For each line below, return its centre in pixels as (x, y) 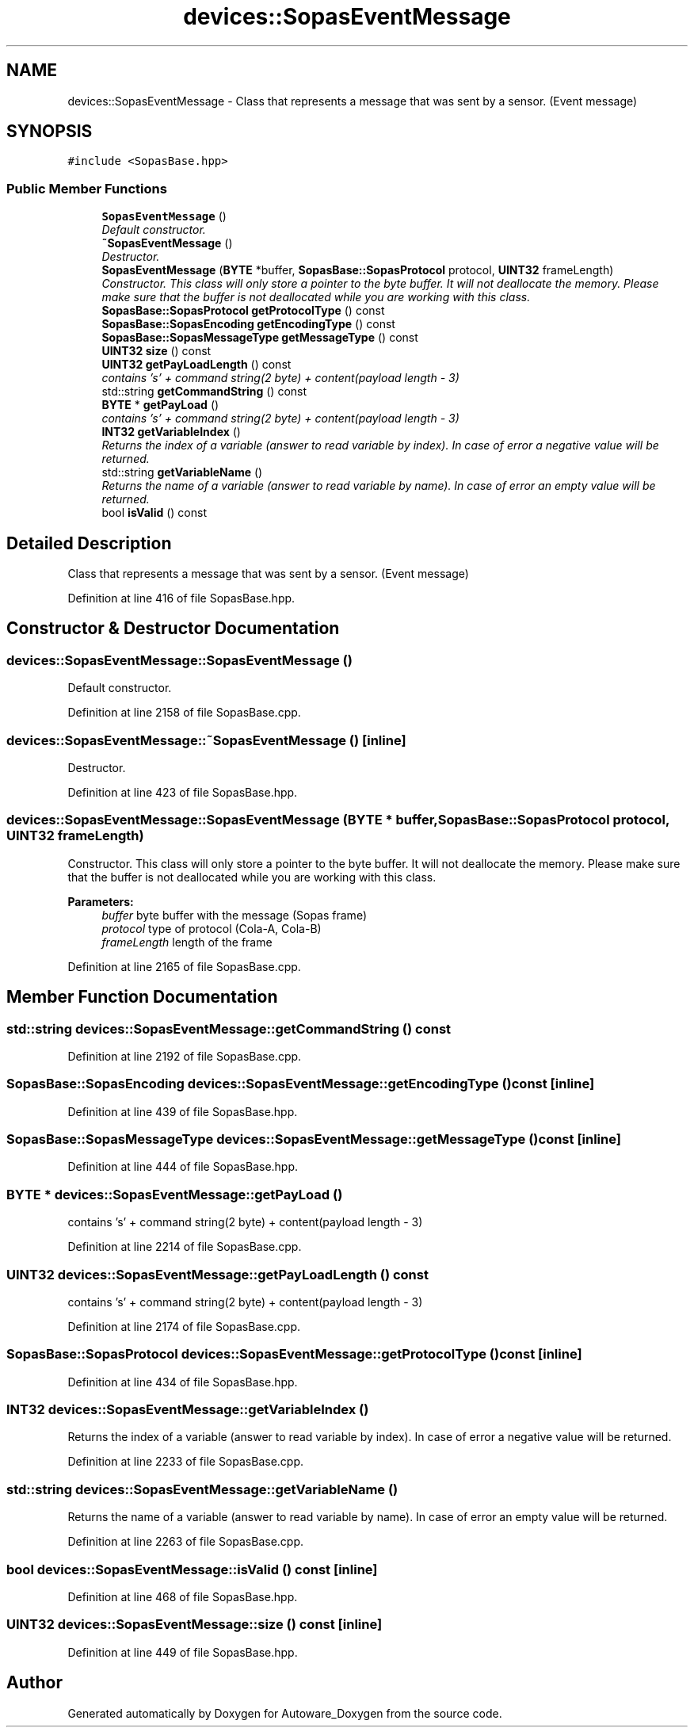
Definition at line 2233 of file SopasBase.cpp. (185, 1462)
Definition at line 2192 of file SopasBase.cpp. (185, 1056)
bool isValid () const (154, 513)
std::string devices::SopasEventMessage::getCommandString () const (229, 1028)
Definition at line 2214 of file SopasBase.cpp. (185, 1247)
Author (34, 1683)
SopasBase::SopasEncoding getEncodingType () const (248, 324)
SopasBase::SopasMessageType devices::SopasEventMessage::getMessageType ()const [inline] (314, 1139)
